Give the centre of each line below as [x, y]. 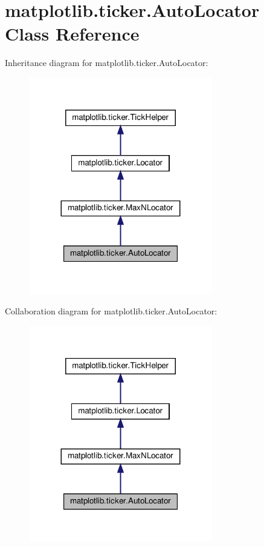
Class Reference [72, 34]
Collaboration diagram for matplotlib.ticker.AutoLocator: [111, 311]
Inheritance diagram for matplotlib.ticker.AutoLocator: [107, 63]
